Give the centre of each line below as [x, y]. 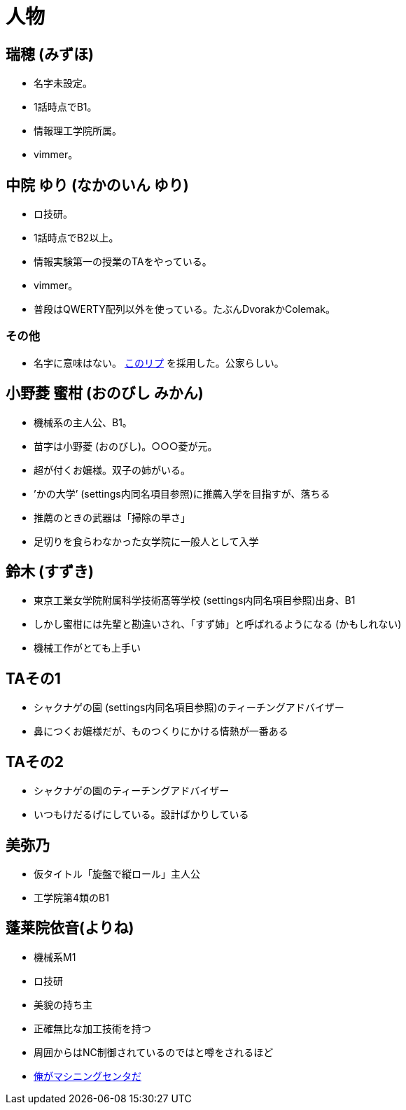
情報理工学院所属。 [78, 131]
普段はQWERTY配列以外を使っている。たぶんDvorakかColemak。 [184, 309]
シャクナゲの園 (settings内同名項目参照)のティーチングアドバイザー [189, 708]
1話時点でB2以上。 [76, 238]
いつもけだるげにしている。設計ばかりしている [141, 815]
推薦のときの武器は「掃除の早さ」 [112, 517]
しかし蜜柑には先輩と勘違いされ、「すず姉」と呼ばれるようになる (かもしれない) [218, 624]
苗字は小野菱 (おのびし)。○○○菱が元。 [126, 446]
